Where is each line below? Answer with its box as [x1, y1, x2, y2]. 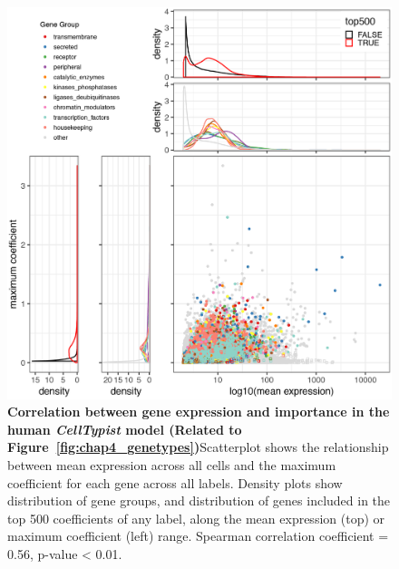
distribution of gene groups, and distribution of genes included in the [7, 491, 391, 510]
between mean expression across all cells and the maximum [7, 455, 336, 474]
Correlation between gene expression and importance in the [7, 402, 390, 421]
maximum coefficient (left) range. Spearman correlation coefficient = [7, 526, 389, 545]
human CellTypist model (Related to [7, 419, 242, 438]
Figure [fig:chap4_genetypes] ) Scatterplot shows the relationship [7, 437, 389, 456]
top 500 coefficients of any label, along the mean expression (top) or [7, 508, 385, 527]
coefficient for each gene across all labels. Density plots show [7, 473, 343, 492]
